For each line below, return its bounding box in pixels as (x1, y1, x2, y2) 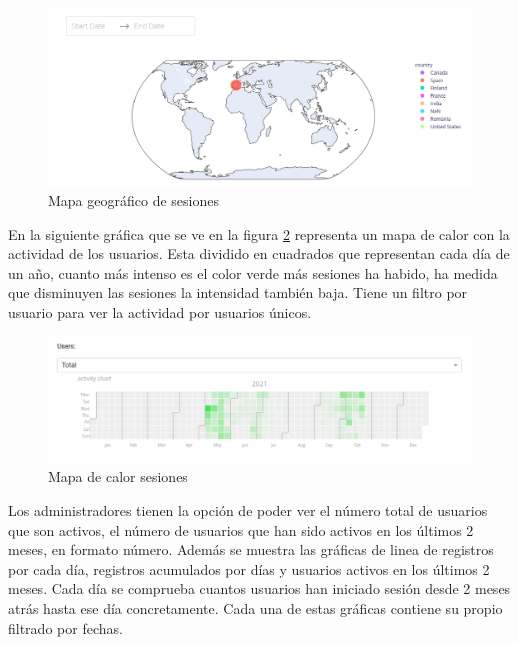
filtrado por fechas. (8, 617, 123, 638)
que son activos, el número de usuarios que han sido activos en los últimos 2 (8, 519, 474, 540)
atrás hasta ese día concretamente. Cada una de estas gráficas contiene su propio (8, 598, 503, 619)
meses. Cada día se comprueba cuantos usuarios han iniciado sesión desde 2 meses (8, 578, 511, 599)
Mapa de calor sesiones (48, 466, 188, 487)
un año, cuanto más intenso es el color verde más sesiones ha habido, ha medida (8, 262, 498, 283)
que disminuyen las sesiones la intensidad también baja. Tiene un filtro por (8, 282, 468, 303)
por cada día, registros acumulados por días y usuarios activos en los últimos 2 (8, 558, 490, 579)
